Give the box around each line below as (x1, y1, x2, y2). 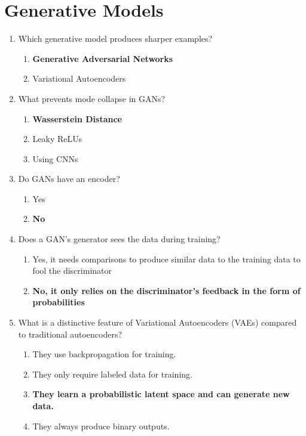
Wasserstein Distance (32, 112, 122, 125)
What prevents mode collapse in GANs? (18, 92, 166, 104)
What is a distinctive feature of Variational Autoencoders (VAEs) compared (18, 316, 297, 329)
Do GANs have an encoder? (18, 172, 120, 185)
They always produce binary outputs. (32, 419, 170, 432)
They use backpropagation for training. (32, 348, 176, 360)
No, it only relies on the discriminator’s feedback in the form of (32, 284, 301, 296)
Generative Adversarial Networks (32, 52, 173, 64)
